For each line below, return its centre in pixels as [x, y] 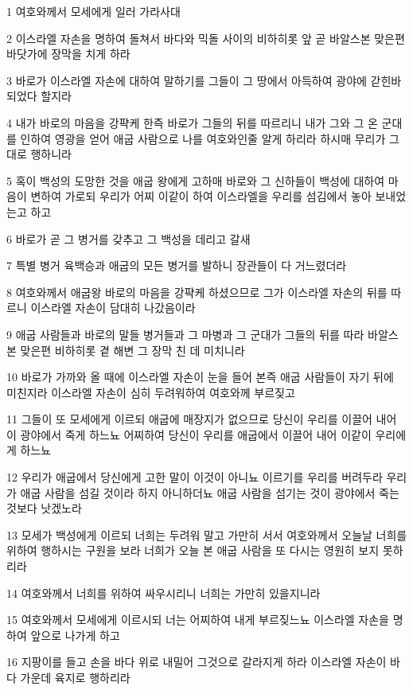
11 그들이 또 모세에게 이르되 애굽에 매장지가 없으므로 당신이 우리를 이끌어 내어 [202, 419]
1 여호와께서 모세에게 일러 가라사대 [94, 11]
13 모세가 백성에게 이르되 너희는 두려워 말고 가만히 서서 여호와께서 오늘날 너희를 [207, 534]
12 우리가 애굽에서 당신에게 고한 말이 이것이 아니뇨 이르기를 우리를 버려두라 [195, 477]
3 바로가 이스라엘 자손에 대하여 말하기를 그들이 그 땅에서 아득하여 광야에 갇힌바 [204, 80]
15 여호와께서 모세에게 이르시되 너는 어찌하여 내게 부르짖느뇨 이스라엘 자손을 [198, 620]
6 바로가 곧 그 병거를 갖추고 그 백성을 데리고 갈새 [129, 238]
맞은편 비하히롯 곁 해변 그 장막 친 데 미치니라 [132, 350]
